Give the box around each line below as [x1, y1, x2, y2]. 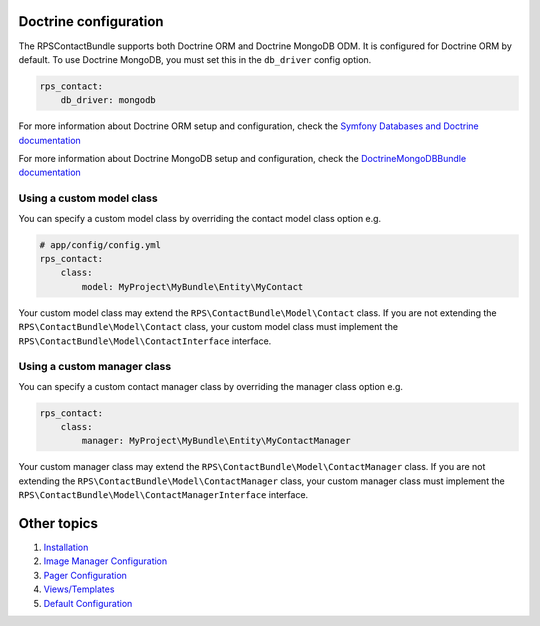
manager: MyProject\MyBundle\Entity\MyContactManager [81, 435, 351, 447]
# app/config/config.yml [39, 239, 162, 250]
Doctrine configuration [18, 13, 164, 30]
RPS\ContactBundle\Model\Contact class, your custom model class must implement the [18, 321, 399, 333]
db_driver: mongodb [60, 95, 157, 106]
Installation [43, 541, 89, 554]
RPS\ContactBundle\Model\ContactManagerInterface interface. [18, 489, 309, 501]
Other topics [18, 515, 99, 532]
